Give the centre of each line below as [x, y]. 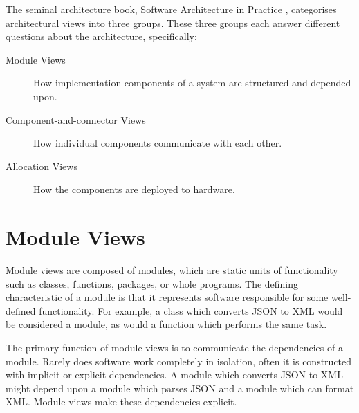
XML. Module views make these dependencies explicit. [121, 402]
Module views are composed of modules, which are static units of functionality [172, 270]
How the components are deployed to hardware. [134, 189]
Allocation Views [42, 166]
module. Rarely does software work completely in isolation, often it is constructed [179, 361]
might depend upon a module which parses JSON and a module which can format [180, 388]
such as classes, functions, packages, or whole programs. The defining [152, 283]
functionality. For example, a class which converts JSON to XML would [191, 310]
